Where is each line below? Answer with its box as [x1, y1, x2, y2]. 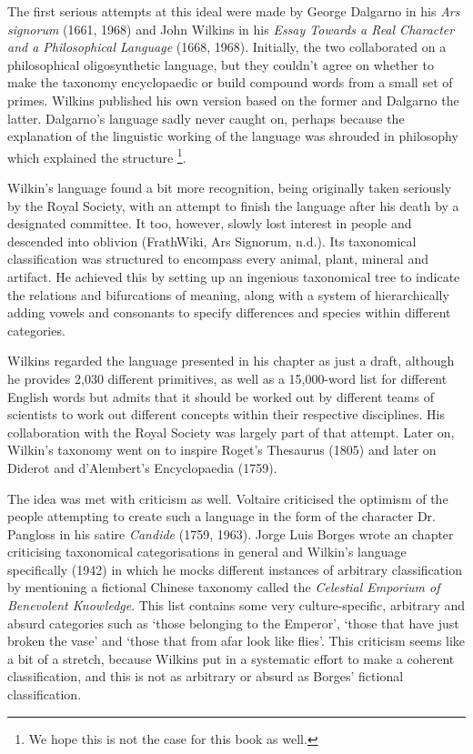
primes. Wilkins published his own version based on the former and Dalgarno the [7, 90, 459, 109]
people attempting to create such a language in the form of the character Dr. [7, 507, 437, 526]
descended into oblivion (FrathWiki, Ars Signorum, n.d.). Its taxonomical [7, 231, 417, 250]
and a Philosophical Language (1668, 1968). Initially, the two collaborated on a [7, 37, 447, 56]
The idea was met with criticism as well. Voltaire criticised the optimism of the [7, 488, 448, 508]
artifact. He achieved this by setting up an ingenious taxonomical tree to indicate [7, 266, 460, 286]
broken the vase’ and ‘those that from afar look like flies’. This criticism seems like [7, 631, 466, 650]
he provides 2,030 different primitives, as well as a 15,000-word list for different [7, 368, 448, 387]
